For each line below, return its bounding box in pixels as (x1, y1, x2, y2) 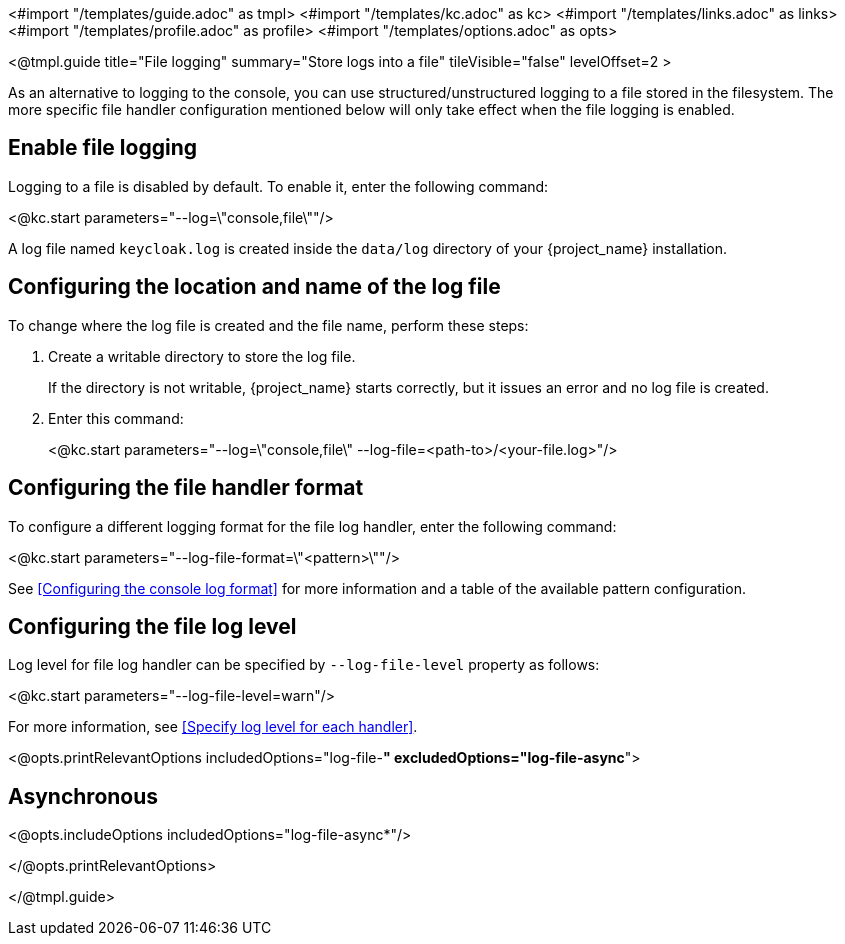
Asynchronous (8, 783, 159, 809)
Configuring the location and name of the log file (8, 274, 501, 300)
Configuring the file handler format (8, 475, 364, 501)
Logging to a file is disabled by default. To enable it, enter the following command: (8, 177, 549, 195)
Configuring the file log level (8, 613, 297, 639)
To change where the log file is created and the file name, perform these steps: (8, 316, 529, 334)
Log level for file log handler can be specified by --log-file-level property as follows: (8, 656, 600, 674)
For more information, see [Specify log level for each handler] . (8, 718, 418, 736)
